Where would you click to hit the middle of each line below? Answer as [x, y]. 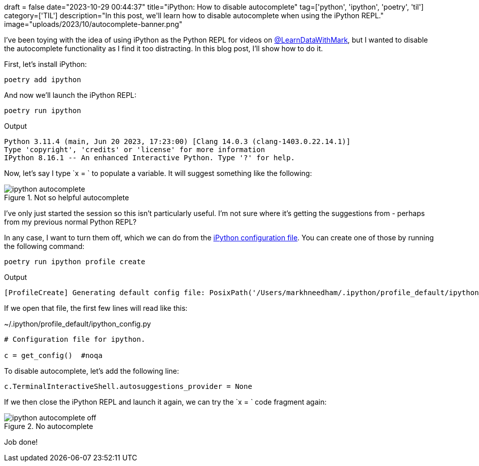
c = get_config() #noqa [53, 355]
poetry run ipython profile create [75, 262]
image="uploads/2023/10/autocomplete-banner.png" [93, 24]
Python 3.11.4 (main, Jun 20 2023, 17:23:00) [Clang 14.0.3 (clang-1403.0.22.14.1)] [177, 141]
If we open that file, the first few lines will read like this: [96, 308]
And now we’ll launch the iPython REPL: [70, 95]
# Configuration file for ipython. [75, 339]
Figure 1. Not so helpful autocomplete [67, 198]
